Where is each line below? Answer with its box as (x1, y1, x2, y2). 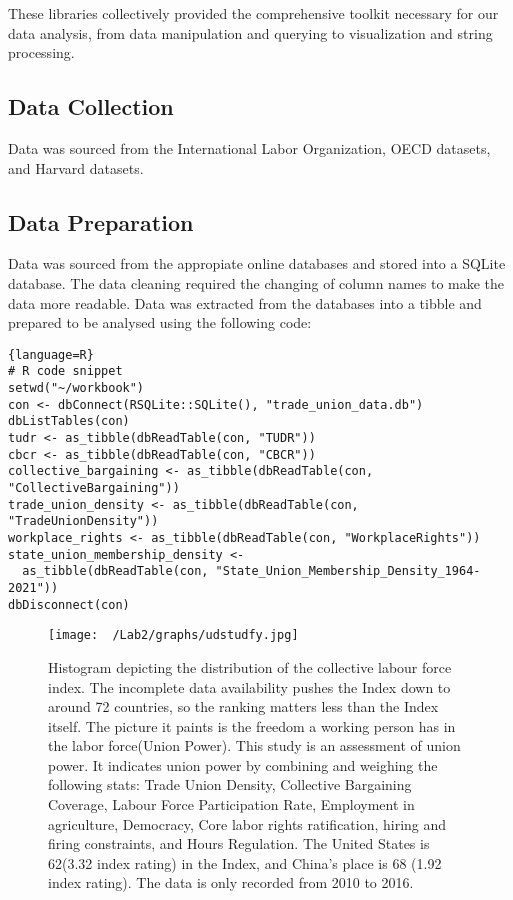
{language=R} (8, 347, 94, 362)
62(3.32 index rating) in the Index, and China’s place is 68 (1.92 (48, 852, 442, 873)
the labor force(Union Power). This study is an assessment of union (48, 735, 461, 756)
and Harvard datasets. (8, 157, 144, 178)
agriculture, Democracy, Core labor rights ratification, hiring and (48, 813, 447, 834)
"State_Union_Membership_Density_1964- (215, 564, 481, 579)
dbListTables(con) (8, 414, 130, 429)
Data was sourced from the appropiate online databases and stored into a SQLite (8, 253, 506, 274)
